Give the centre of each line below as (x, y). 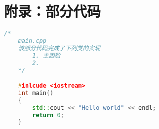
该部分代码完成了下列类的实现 (59, 48)
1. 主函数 (46, 55)
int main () (36, 93)
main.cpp (32, 41)
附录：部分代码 (53, 11)
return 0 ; (48, 115)
